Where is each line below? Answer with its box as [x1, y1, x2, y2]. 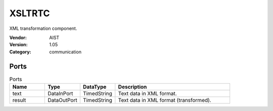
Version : [9, 42, 28, 48]
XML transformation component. [9, 25, 77, 31]
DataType [82, 84, 107, 90]
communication [49, 49, 82, 55]
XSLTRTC [9, 8, 50, 19]
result [12, 97, 26, 103]
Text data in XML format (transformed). [118, 97, 212, 103]
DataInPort [48, 90, 73, 97]
